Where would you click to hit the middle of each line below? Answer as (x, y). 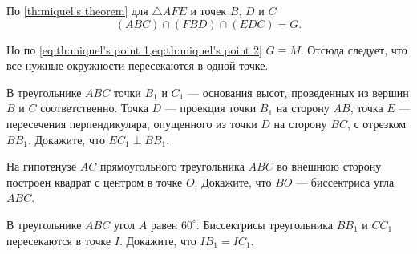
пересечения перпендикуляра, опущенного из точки (132, 123)
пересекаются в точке (59, 240)
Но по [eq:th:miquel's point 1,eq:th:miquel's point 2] (134, 49)
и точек (208, 10)
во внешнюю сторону (329, 166)
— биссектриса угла (345, 181)
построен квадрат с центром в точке (95, 181)
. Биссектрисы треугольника (264, 224)
